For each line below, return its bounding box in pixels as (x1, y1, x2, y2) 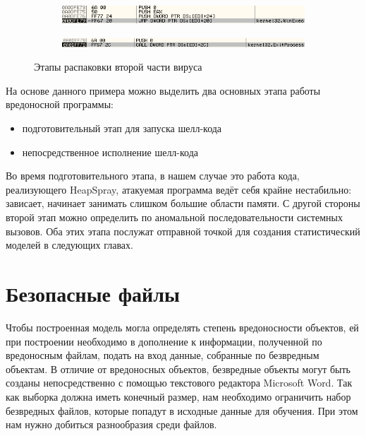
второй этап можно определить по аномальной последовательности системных (6, 210, 343, 225)
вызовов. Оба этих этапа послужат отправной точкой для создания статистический (6, 223, 360, 238)
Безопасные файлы (6, 279, 180, 308)
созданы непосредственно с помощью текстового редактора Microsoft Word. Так (6, 375, 353, 390)
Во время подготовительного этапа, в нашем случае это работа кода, (6, 168, 300, 183)
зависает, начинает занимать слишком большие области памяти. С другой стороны (6, 196, 360, 211)
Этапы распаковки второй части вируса (34, 59, 202, 74)
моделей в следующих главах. (6, 237, 133, 252)
